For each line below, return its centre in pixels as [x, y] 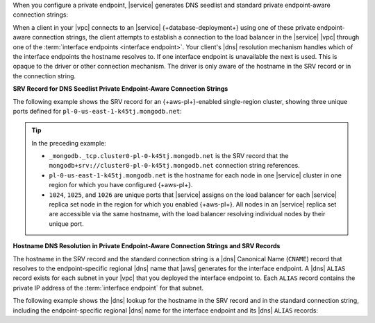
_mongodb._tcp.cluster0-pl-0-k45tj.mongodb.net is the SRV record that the [169, 156]
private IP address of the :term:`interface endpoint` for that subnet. [108, 288]
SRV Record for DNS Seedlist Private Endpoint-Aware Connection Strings [120, 89]
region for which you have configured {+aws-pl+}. [121, 185]
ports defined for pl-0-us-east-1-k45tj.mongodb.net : [97, 111]
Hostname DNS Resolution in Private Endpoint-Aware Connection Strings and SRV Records [147, 246]
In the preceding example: [69, 143]
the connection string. [44, 76]
